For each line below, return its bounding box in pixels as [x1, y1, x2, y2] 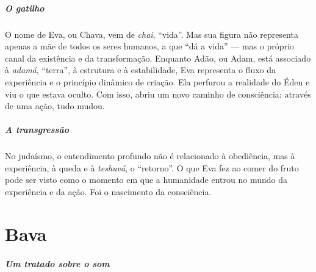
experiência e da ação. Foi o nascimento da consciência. [5, 185, 212, 198]
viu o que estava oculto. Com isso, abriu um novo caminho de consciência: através [5, 87, 311, 100]
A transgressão [5, 123, 69, 136]
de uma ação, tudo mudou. [5, 99, 105, 112]
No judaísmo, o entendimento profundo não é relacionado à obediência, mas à [5, 149, 295, 162]
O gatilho [5, 1, 45, 14]
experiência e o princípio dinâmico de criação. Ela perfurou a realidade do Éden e [5, 75, 310, 88]
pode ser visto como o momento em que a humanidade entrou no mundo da [5, 173, 287, 186]
